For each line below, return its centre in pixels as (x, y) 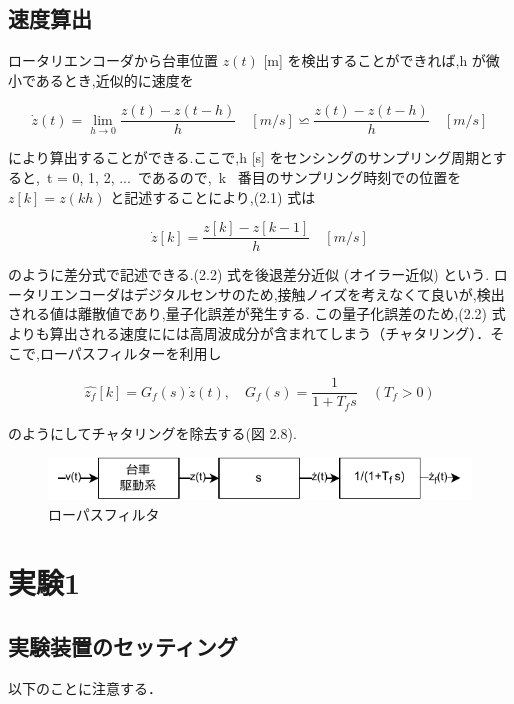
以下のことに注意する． (85, 687)
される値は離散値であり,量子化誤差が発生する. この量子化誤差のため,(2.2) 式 (257, 313)
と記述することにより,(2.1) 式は (213, 196)
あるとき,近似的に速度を (114, 79)
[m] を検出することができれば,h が (374, 60)
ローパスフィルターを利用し (130, 352)
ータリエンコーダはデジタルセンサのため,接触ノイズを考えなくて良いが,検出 (256, 293)
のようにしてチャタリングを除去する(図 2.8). (152, 432)
